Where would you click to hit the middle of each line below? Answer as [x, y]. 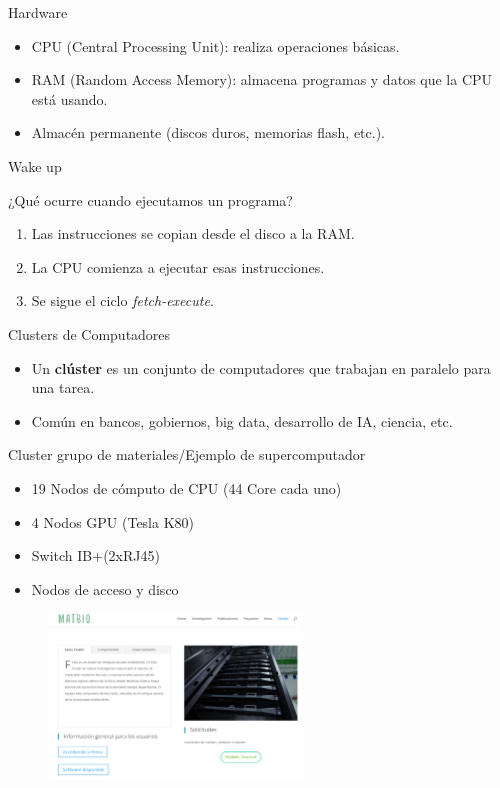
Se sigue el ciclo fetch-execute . [122, 300]
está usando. [69, 98]
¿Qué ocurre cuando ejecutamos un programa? [150, 199]
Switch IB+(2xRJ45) [95, 555]
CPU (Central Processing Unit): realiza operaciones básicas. [215, 45]
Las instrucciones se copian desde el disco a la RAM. [193, 233]
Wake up [35, 165]
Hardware [38, 12]
